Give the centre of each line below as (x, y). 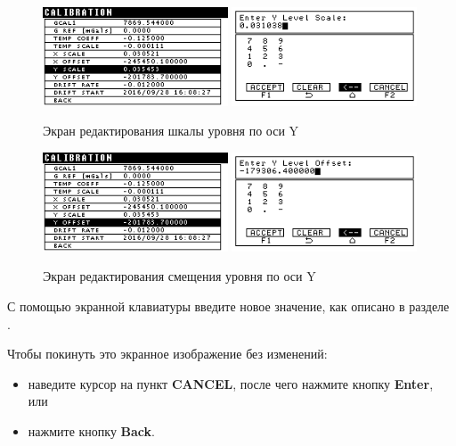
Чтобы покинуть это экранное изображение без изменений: (167, 354)
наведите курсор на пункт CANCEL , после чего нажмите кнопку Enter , (231, 383)
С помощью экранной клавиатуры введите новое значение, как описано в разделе (228, 306)
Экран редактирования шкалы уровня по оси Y (171, 131)
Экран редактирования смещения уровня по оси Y (179, 276)
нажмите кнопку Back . (91, 430)
